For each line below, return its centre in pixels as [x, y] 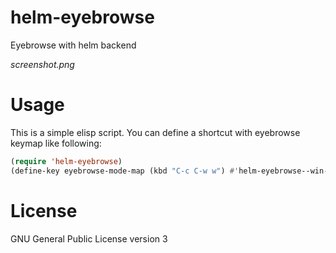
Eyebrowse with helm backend [73, 45]
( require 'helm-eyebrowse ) [66, 161]
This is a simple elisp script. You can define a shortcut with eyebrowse [155, 132]
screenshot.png [42, 64]
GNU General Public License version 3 [89, 238]
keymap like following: [56, 143]
